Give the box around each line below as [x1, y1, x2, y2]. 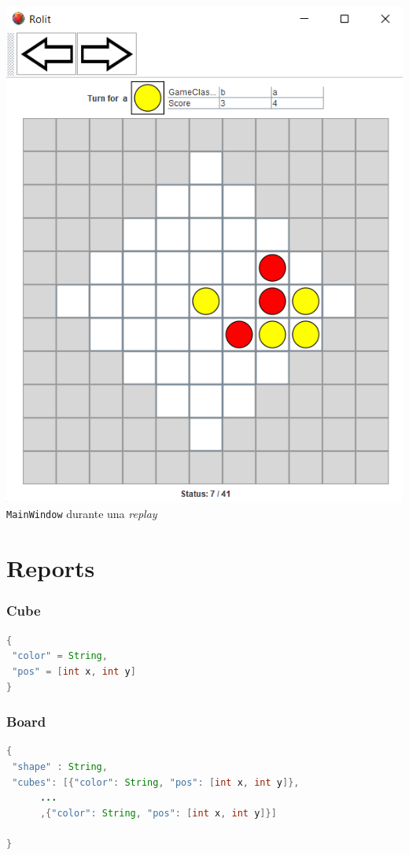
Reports [6, 552, 95, 584]
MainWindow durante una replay [6, 505, 157, 522]
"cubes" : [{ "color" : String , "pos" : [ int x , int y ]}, [12, 776, 300, 788]
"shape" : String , [12, 761, 108, 772]
